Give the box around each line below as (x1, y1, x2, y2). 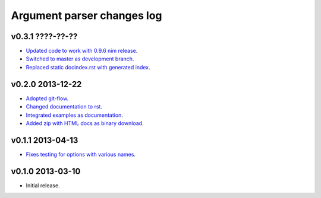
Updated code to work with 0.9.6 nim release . (26, 47, 138, 55)
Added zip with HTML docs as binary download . (26, 119, 144, 127)
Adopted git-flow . (26, 95, 69, 102)
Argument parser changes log (11, 9, 162, 22)
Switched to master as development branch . (26, 55, 134, 62)
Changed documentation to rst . (26, 103, 102, 110)
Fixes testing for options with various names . (26, 151, 136, 158)
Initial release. (26, 181, 60, 189)
